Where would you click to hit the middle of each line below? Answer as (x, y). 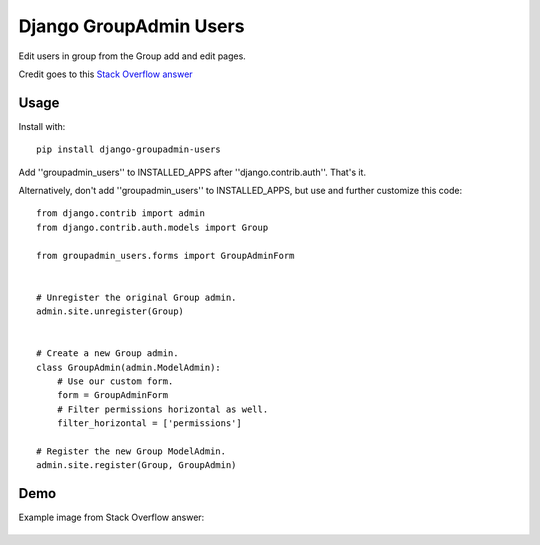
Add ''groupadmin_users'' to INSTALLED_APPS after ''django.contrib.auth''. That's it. (192, 172)
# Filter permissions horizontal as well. (162, 409)
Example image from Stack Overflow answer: (111, 517)
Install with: (42, 126)
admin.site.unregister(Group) (110, 311)
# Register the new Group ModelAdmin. (131, 451)
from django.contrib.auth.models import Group (152, 227)
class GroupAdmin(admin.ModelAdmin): (129, 367)
